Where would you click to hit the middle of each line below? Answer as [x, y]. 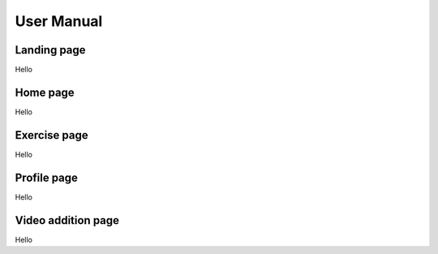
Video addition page [67, 220]
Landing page [50, 50]
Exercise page [52, 135]
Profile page [47, 177]
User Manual [59, 21]
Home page [45, 92]
